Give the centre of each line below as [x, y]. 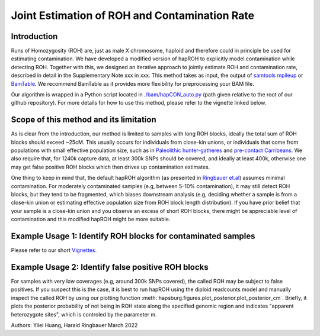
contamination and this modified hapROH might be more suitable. [91, 219]
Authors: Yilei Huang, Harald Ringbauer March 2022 [74, 325]
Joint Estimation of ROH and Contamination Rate [133, 15]
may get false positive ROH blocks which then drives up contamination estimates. [111, 167]
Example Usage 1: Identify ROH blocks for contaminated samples [133, 236]
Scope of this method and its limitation [84, 120]
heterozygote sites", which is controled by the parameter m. [84, 314]
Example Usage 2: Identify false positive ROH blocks [110, 267]
